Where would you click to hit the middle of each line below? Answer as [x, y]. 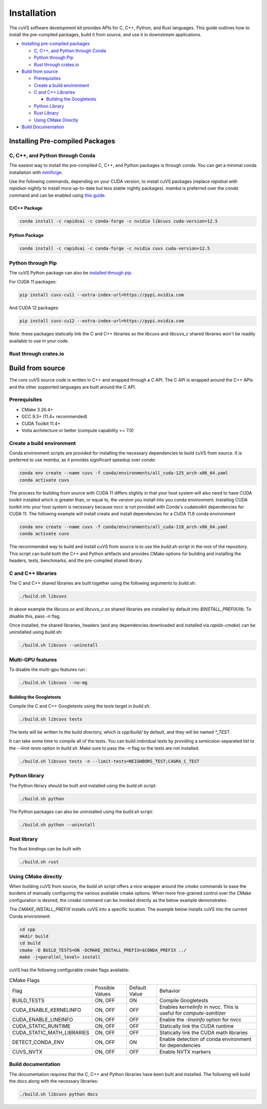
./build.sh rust [39, 862]
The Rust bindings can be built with [45, 849]
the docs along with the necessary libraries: [54, 1081]
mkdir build [34, 936]
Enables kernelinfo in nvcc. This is [199, 1007]
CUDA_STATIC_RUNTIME [41, 1026]
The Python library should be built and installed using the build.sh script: [83, 785]
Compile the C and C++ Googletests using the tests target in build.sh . [80, 706]
